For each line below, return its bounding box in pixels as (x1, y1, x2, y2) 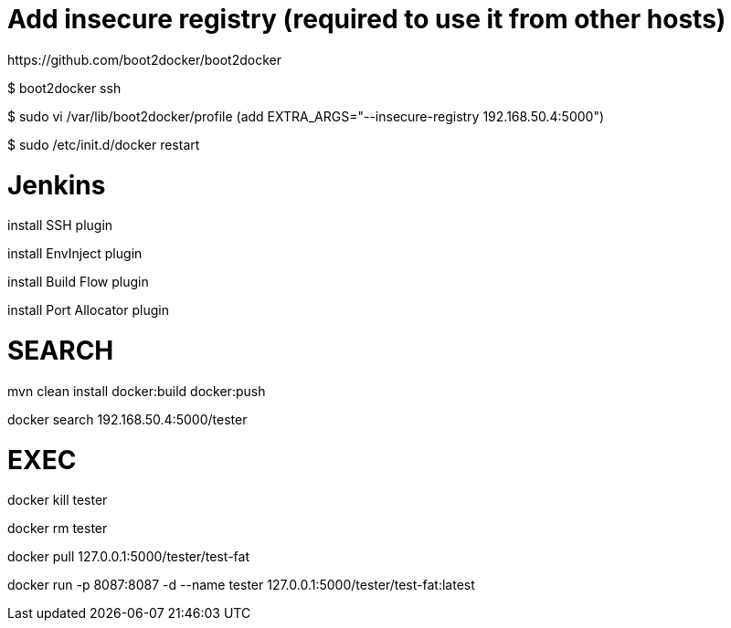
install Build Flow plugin (7, 274, 149, 290)
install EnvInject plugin (7, 246, 143, 262)
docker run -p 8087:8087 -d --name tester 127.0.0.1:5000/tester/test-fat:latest (7, 577, 475, 593)
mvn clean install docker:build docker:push (7, 382, 266, 399)
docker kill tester (7, 492, 108, 508)
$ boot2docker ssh (7, 79, 122, 96)
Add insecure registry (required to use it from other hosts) (7, 4, 726, 35)
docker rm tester (7, 520, 108, 537)
